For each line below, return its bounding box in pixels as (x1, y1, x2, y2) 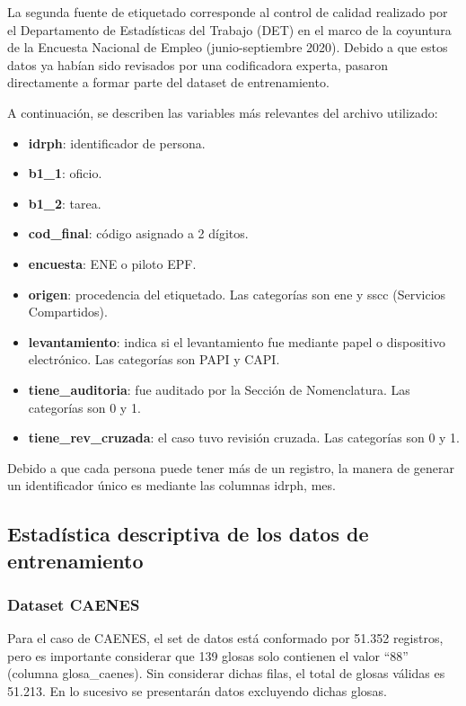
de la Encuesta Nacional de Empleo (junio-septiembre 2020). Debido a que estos (7, 38, 448, 57)
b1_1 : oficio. (28, 164, 102, 183)
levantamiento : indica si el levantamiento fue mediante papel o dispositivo (28, 332, 445, 351)
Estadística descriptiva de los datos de (7, 520, 369, 548)
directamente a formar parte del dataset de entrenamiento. (7, 73, 330, 92)
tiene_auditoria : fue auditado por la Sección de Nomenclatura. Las (28, 380, 410, 398)
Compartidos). (28, 302, 108, 321)
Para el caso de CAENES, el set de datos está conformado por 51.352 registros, (7, 629, 444, 648)
